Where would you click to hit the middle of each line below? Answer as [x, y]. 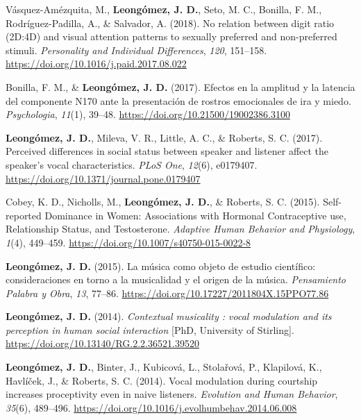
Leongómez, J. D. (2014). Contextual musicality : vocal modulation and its [169, 316]
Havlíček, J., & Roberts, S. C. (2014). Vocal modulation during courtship [162, 380]
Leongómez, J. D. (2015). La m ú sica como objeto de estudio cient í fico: [161, 266]
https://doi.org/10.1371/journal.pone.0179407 [103, 178]
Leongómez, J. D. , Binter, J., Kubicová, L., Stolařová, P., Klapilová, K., [164, 367]
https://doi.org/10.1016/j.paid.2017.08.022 [96, 64]
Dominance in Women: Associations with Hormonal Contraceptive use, [195, 215]
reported [24, 215]
